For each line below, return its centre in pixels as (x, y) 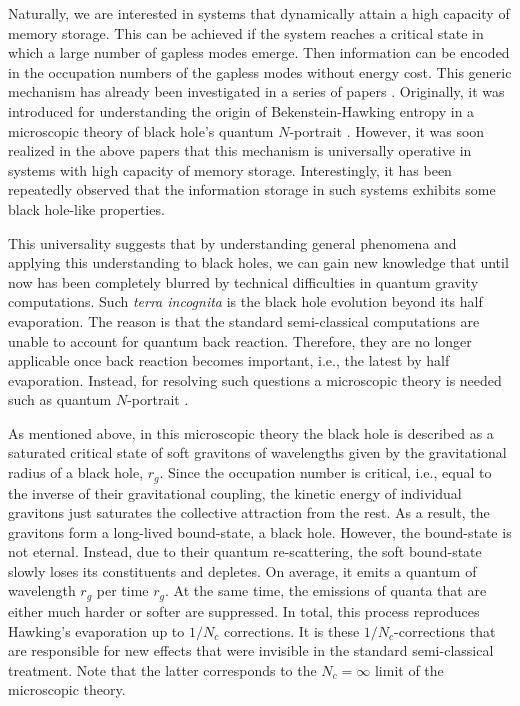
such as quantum (60, 399)
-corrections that (445, 630)
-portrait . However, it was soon (387, 130)
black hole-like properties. (86, 208)
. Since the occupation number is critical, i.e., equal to (325, 472)
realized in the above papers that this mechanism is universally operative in (240, 150)
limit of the (409, 669)
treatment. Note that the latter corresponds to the (162, 669)
